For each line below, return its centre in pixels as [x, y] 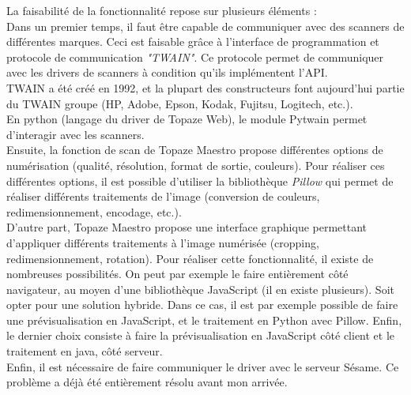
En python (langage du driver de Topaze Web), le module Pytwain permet [187, 119]
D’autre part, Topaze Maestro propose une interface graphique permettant [187, 227]
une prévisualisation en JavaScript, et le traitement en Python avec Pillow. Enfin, [204, 320]
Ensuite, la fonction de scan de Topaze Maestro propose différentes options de [195, 150]
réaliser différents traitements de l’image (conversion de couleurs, [163, 196]
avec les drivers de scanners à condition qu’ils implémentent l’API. [167, 72]
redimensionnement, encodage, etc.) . [94, 211]
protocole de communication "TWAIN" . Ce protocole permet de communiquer [195, 56]
